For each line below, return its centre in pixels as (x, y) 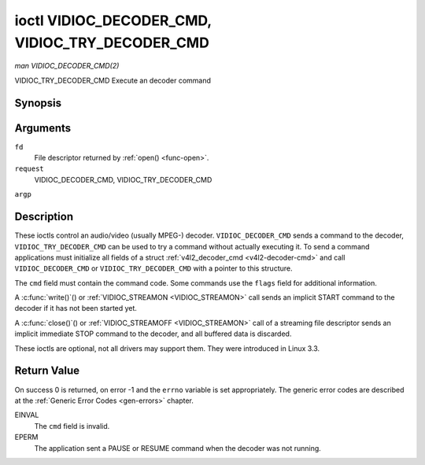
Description (44, 217)
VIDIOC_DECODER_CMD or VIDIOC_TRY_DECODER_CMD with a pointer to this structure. (153, 268)
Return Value (47, 371)
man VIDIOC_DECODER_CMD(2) (67, 66)
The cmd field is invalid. (72, 426)
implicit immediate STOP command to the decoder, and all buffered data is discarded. (153, 334)
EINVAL (27, 415)
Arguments (43, 128)
